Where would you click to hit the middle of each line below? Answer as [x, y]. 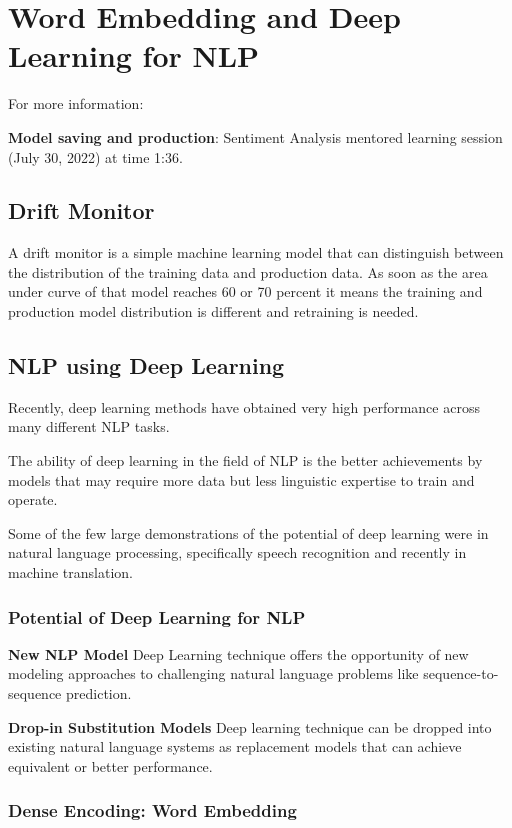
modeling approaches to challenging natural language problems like [213, 673]
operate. [33, 499]
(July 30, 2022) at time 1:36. [95, 156]
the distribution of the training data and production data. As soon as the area [248, 271]
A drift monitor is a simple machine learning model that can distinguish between [256, 252]
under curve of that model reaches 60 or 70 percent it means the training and [245, 291]
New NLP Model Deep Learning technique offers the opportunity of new [238, 653]
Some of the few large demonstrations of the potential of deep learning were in [248, 532]
